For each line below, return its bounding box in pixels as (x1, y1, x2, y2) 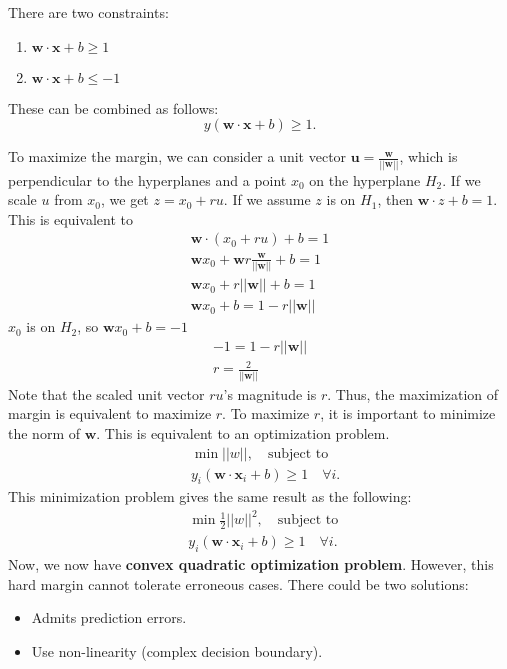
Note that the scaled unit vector (8, 383, 205, 404)
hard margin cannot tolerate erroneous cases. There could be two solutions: (8, 573, 469, 594)
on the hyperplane (309, 169, 421, 190)
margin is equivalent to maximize (8, 403, 212, 424)
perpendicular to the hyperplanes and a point (8, 169, 287, 190)
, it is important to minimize (320, 403, 496, 424)
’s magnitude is (223, 383, 317, 404)
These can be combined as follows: (8, 97, 219, 118)
